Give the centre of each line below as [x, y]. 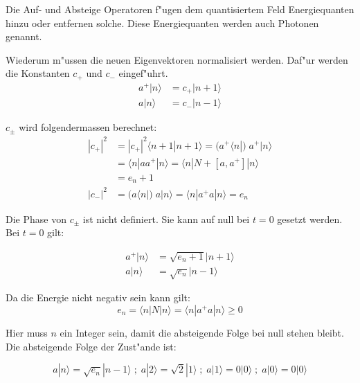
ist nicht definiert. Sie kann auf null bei [166, 219]
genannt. [24, 36]
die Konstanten [38, 73]
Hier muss [27, 332]
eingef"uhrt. [143, 73]
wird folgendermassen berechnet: [88, 127]
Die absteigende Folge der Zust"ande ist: [91, 346]
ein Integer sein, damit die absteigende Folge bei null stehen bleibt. [202, 332]
